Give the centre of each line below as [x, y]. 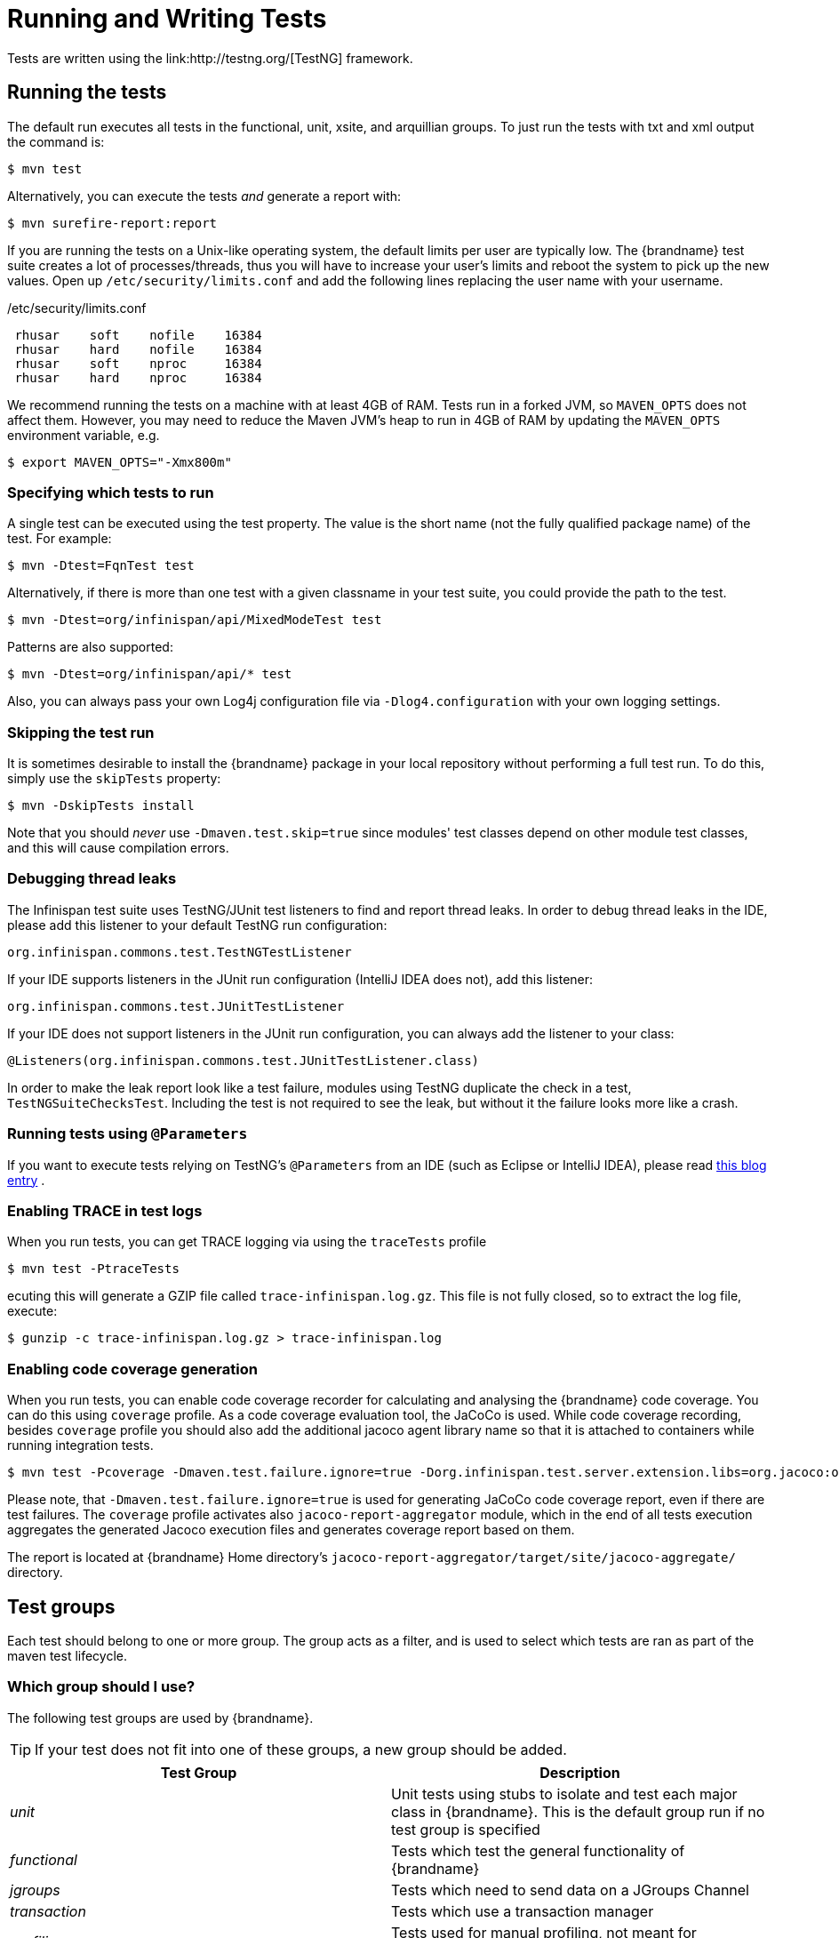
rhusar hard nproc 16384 [138, 377]
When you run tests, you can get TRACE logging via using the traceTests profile [247, 1242]
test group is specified [466, 1829]
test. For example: [60, 539]
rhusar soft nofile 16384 [138, 335]
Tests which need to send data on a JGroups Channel [570, 1890]
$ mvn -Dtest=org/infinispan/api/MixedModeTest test [195, 620]
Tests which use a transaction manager [523, 1911]
